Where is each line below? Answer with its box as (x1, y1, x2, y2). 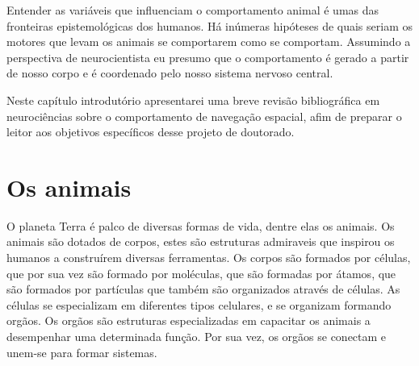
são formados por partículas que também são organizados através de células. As (6, 281, 400, 297)
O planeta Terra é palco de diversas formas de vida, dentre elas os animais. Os (6, 217, 395, 234)
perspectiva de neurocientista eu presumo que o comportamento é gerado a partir (6, 48, 409, 65)
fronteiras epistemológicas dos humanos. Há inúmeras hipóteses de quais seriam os (6, 17, 413, 34)
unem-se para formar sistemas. (6, 343, 157, 360)
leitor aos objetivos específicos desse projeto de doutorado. (6, 123, 295, 140)
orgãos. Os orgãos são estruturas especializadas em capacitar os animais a (6, 312, 371, 329)
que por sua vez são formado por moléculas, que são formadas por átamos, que (6, 264, 396, 281)
